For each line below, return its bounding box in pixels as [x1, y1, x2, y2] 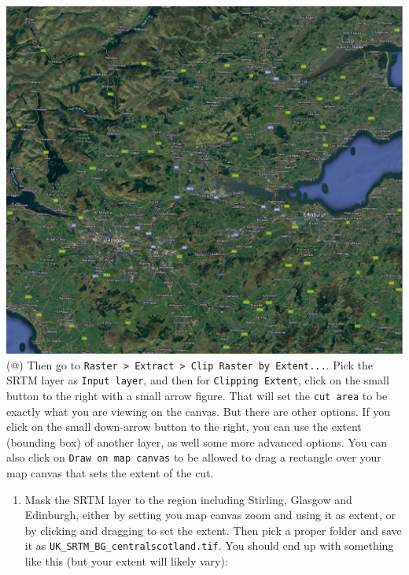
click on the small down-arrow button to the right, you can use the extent [6, 418, 362, 435]
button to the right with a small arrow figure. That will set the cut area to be [6, 387, 388, 403]
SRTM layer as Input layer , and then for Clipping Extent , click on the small [6, 372, 389, 388]
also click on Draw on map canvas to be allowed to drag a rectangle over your [6, 449, 381, 466]
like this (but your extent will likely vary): [24, 553, 228, 569]
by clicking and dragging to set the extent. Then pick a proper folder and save [24, 521, 402, 538]
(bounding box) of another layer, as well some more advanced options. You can [6, 433, 388, 450]
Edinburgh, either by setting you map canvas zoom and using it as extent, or [24, 506, 396, 523]
